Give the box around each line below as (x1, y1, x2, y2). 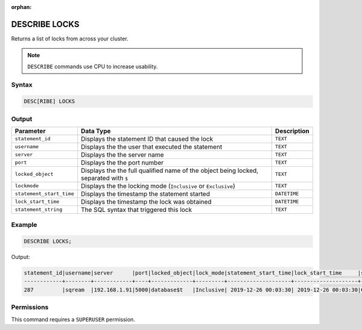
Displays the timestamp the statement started (80, 190, 211, 198)
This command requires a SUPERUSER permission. (11, 316, 135, 323)
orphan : (11, 4, 32, 10)
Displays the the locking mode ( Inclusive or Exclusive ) (80, 181, 235, 190)
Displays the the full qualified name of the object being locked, (80, 166, 259, 175)
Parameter (14, 126, 46, 135)
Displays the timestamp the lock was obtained (80, 198, 212, 206)
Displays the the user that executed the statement (80, 142, 223, 151)
